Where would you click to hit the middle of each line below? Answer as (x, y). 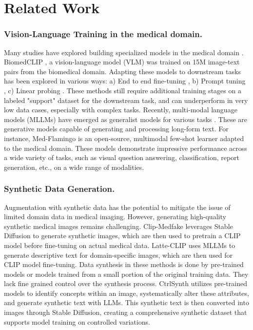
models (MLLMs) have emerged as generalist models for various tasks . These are (126, 119)
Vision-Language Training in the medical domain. (103, 34)
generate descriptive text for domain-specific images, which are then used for (118, 255)
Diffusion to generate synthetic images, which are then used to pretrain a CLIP (122, 236)
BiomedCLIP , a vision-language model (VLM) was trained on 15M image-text (122, 62)
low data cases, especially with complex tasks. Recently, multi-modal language (121, 110)
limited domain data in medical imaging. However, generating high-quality (115, 217)
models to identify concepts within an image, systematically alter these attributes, (126, 293)
